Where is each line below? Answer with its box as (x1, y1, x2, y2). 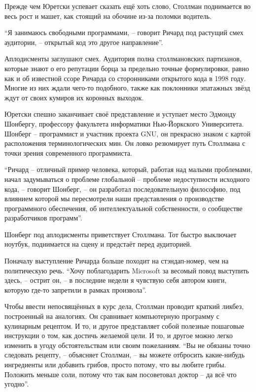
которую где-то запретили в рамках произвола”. (4, 284, 146, 295)
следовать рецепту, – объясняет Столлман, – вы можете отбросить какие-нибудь (4, 349, 245, 360)
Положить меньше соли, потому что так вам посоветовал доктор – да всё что (4, 369, 237, 379)
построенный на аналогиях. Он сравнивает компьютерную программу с (4, 311, 219, 321)
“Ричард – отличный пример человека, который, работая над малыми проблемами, (4, 164, 253, 174)
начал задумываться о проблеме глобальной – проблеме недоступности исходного (4, 174, 250, 184)
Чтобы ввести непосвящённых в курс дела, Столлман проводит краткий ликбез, (4, 301, 244, 311)
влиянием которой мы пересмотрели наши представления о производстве (4, 193, 224, 204)
